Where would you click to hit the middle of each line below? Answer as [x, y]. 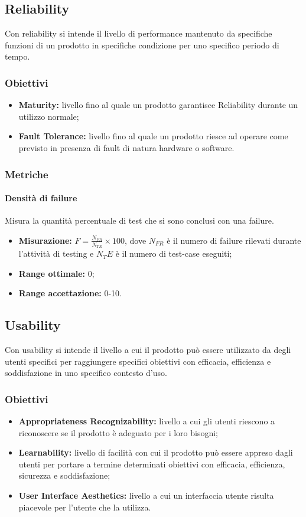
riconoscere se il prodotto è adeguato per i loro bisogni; [118, 432]
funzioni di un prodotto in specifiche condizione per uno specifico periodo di [142, 45]
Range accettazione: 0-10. [70, 293]
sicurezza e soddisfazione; [64, 475]
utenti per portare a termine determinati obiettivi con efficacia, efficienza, [152, 464]
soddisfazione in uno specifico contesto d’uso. [86, 373]
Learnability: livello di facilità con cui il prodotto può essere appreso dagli [156, 452]
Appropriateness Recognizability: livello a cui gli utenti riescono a [147, 421]
